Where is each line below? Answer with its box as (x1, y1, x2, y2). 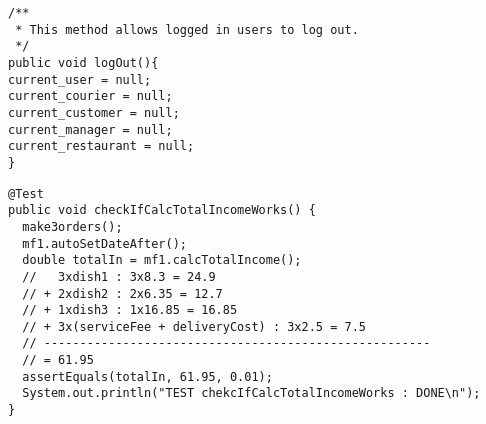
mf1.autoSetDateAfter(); (22, 236, 187, 251)
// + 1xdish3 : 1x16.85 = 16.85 (22, 303, 238, 318)
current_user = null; (8, 72, 152, 87)
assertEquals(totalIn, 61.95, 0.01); (22, 369, 273, 384)
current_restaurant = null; (8, 139, 195, 154)
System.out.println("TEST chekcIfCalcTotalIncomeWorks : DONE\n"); (22, 386, 481, 401)
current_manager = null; (8, 122, 173, 137)
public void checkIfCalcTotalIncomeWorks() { (8, 203, 316, 218)
